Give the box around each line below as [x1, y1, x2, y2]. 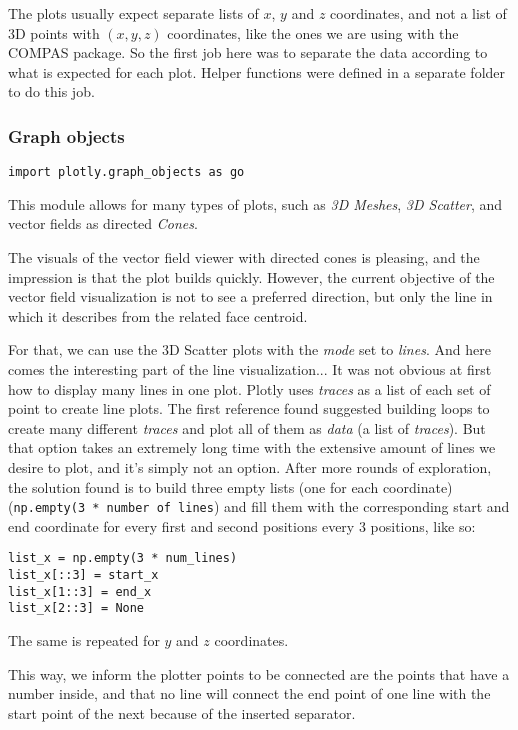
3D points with [8, 22, 100, 43]
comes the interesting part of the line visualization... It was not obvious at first [8, 359, 492, 379]
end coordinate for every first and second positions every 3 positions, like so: [8, 515, 476, 536]
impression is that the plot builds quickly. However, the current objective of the [8, 266, 495, 287]
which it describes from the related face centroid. [8, 305, 308, 326]
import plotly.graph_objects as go [8, 165, 245, 180]
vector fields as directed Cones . [8, 213, 198, 234]
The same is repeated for [8, 630, 160, 651]
